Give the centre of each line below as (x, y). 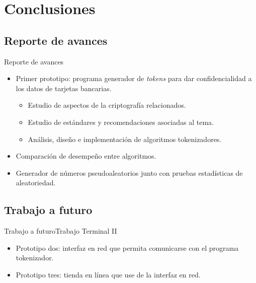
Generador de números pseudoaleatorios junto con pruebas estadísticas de (129, 172)
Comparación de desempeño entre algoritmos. (86, 156)
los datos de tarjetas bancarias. (64, 88)
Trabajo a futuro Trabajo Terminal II (61, 231)
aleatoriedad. (36, 183)
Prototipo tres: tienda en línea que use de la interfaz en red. (108, 274)
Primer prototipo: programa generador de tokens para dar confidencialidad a (134, 78)
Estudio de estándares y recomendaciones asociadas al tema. (121, 122)
